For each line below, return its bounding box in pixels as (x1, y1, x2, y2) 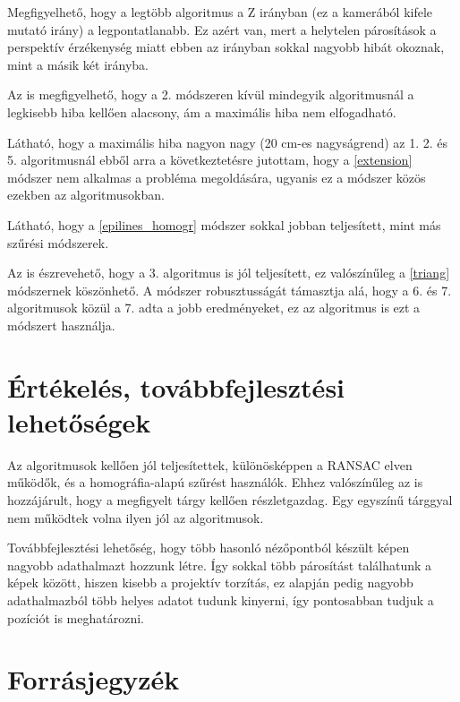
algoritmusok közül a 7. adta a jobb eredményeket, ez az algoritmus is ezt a (7, 298, 421, 317)
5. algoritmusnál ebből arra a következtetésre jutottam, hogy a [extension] (7, 150, 413, 169)
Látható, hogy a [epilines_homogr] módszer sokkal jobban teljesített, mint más (7, 215, 441, 234)
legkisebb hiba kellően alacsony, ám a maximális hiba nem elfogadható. (7, 102, 396, 121)
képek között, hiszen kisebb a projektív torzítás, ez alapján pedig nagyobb (7, 573, 413, 592)
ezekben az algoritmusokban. (7, 185, 165, 204)
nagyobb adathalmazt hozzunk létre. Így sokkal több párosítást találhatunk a (7, 555, 432, 574)
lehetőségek (7, 403, 151, 440)
